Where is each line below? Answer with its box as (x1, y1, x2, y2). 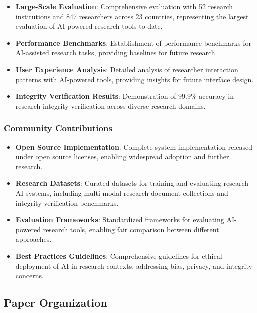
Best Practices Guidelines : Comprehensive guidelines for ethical (15, 250, 222, 261)
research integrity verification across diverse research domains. (15, 100, 206, 111)
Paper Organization (4, 295, 107, 310)
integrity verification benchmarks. (15, 197, 119, 208)
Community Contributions (4, 122, 112, 134)
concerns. (15, 270, 44, 281)
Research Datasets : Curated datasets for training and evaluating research (15, 178, 249, 188)
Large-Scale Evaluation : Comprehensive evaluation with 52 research (15, 1, 233, 11)
